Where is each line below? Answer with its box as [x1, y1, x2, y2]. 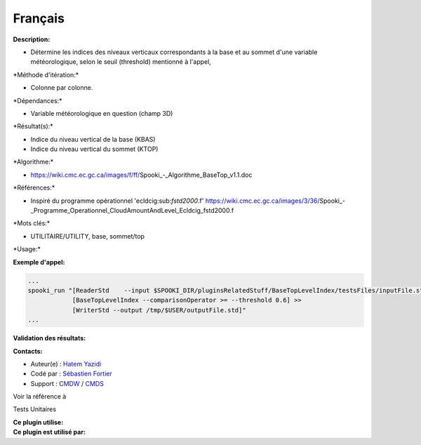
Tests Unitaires [13, 405, 56, 413]
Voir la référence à [13, 392, 67, 401]
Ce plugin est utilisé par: [13, 428, 86, 437]
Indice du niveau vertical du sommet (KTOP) [30, 145, 159, 154]
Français [13, 11, 65, 26]
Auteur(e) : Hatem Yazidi [30, 359, 102, 368]
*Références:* [13, 183, 55, 192]
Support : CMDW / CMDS [30, 379, 105, 387]
